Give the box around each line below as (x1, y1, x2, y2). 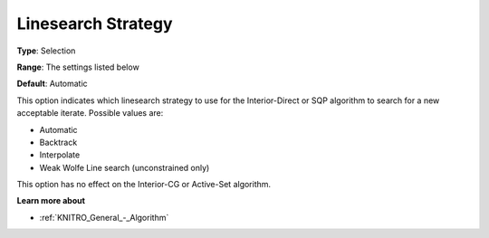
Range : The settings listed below (16, 62, 139, 72)
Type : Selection (16, 45, 76, 56)
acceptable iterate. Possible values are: (16, 108, 164, 119)
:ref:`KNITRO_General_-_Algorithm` (39, 212, 169, 223)
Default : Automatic (16, 78, 88, 90)
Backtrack (39, 137, 78, 148)
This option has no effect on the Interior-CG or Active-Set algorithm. (16, 179, 272, 190)
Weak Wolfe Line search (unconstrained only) (39, 162, 210, 173)
